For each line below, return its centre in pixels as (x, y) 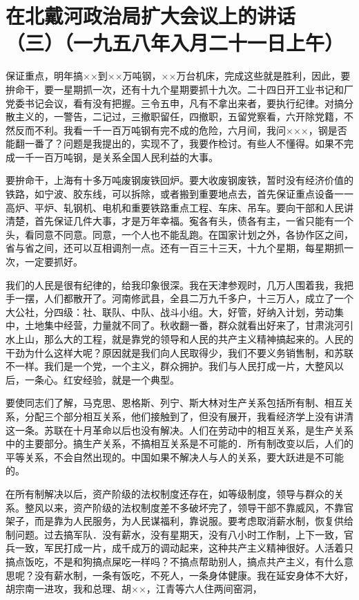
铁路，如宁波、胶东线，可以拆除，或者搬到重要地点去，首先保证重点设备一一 (179, 194)
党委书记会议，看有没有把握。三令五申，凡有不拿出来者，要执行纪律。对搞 (175, 103)
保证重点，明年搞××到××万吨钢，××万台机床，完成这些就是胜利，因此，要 (178, 76)
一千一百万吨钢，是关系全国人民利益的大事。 (116, 157)
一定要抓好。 (54, 262)
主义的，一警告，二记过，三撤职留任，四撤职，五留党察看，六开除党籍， (179, 116)
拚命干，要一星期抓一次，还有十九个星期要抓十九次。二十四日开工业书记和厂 (179, 89)
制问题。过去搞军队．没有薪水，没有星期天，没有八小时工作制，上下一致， (175, 534)
